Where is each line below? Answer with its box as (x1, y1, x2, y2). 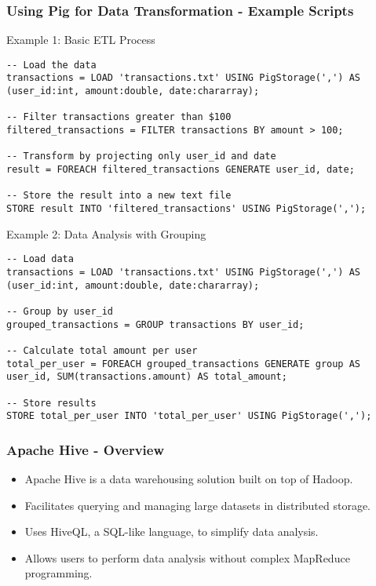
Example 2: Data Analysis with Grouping (6, 225, 206, 242)
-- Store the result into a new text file (6, 190, 232, 202)
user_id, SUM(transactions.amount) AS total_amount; (6, 371, 287, 383)
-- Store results (6, 397, 97, 409)
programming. (24, 565, 93, 581)
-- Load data (6, 253, 74, 265)
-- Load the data (6, 59, 97, 71)
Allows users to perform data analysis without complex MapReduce (24, 549, 350, 566)
